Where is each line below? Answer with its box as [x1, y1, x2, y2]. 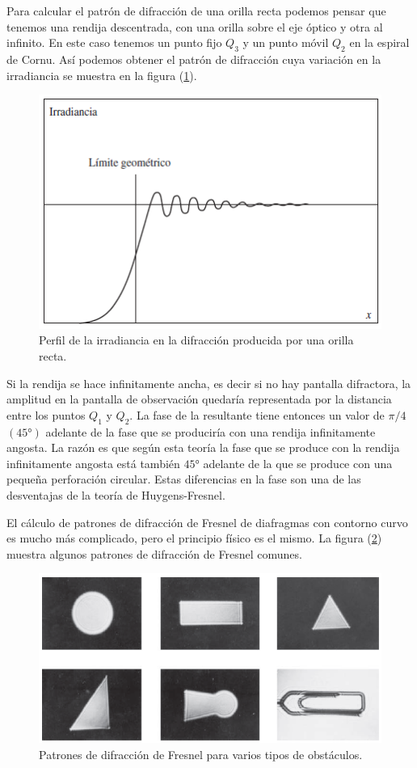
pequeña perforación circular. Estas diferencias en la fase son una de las [6, 471, 361, 487]
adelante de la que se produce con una [203, 454, 393, 471]
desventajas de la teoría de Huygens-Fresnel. [6, 486, 225, 503]
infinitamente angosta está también [6, 454, 180, 471]
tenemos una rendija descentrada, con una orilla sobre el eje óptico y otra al [6, 18, 383, 35]
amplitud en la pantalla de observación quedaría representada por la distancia [6, 390, 392, 407]
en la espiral [349, 34, 410, 51]
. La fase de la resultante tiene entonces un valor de [129, 406, 385, 423]
